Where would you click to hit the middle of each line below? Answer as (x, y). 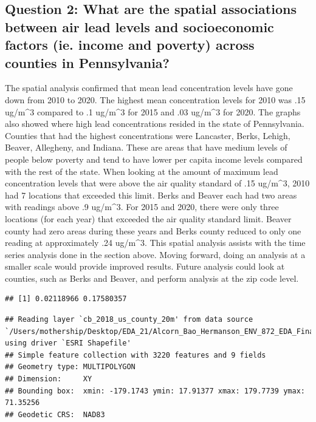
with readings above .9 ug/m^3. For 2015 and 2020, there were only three (142, 207)
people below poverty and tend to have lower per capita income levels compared (154, 159)
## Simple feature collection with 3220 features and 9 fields (136, 355)
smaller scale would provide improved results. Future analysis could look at (145, 266)
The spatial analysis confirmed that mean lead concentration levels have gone (149, 88)
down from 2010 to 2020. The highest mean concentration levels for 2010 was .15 (155, 99)
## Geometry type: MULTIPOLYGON (70, 367)
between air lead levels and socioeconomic (139, 26)
